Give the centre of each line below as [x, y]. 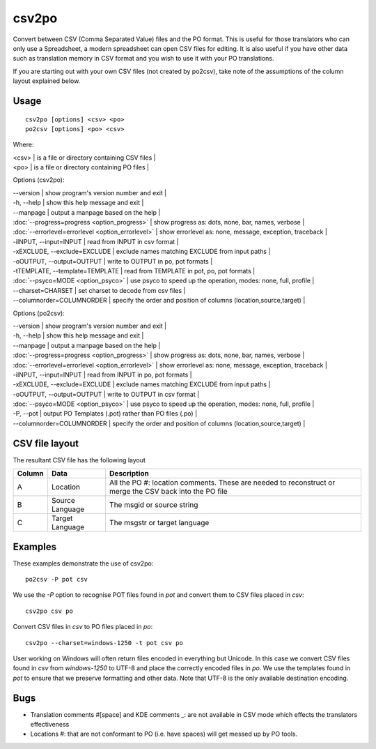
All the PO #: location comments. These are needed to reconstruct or [222, 483]
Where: [23, 145]
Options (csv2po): [39, 180]
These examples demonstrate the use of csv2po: [83, 563]
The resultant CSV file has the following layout [79, 460]
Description [129, 474]
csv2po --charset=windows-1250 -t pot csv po [104, 643]
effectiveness [50, 725]
